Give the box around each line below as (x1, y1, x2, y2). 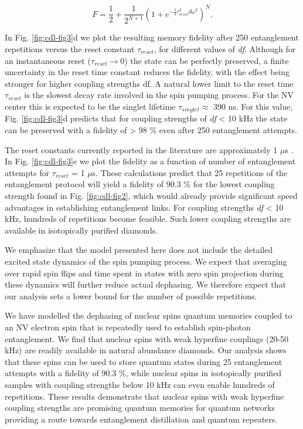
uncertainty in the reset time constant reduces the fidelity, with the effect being (5, 66, 290, 78)
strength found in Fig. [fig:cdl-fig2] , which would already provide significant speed (5, 190, 298, 202)
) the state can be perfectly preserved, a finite (124, 54, 289, 66)
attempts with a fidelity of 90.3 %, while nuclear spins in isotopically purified (5, 367, 282, 379)
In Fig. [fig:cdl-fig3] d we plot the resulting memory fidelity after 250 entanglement (5, 31, 299, 43)
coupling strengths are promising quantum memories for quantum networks (5, 401, 275, 414)
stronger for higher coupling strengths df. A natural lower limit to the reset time (5, 77, 294, 89)
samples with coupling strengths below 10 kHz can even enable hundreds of (5, 378, 275, 390)
